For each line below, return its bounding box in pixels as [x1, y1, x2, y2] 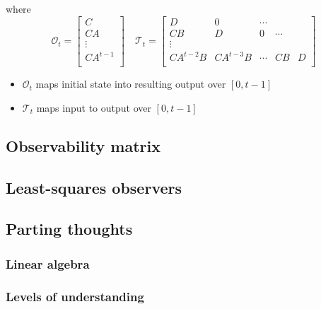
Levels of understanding [6, 287, 144, 305]
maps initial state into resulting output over [35, 76, 226, 91]
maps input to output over [36, 100, 151, 115]
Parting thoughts [6, 218, 133, 240]
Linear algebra [6, 255, 90, 272]
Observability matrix [6, 134, 160, 156]
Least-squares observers [6, 176, 182, 198]
